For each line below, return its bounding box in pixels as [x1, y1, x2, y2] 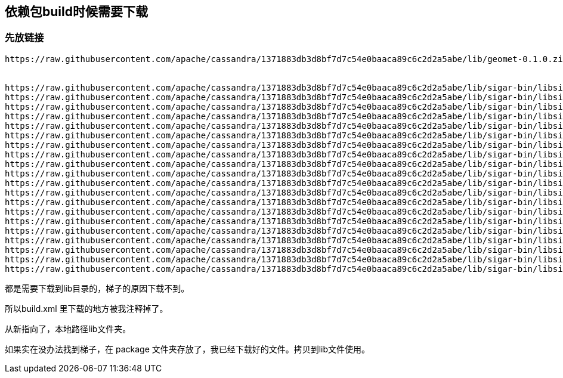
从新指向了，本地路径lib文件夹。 [5, 323, 131, 334]
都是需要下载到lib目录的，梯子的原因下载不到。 [5, 283, 190, 293]
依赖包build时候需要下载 [5, 4, 148, 19]
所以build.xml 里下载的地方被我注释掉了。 [5, 303, 168, 314]
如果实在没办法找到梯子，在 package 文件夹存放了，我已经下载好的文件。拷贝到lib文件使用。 [5, 343, 370, 354]
